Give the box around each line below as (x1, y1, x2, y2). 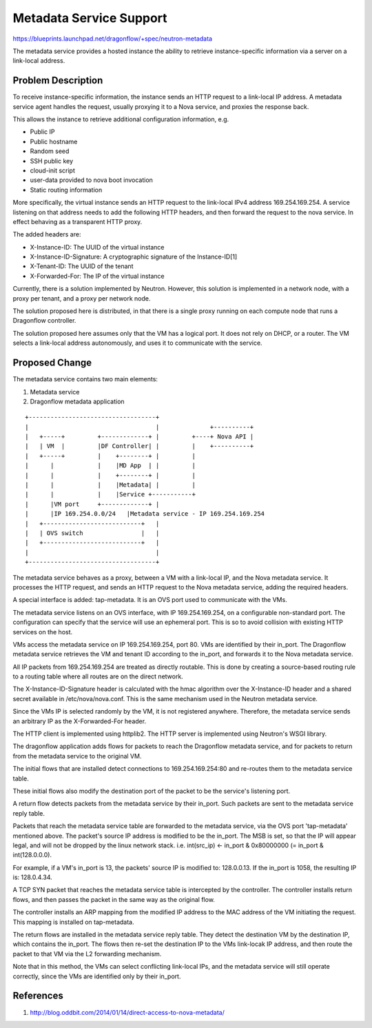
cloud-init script (30, 166, 75, 174)
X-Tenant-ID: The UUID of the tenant (30, 262, 134, 270)
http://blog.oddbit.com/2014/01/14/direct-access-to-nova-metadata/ (30, 1008, 225, 1016)
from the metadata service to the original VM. (12, 752, 142, 760)
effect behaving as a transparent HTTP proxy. (12, 217, 143, 225)
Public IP (30, 128, 55, 136)
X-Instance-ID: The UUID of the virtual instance (30, 243, 165, 251)
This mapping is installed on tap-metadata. (12, 918, 134, 926)
